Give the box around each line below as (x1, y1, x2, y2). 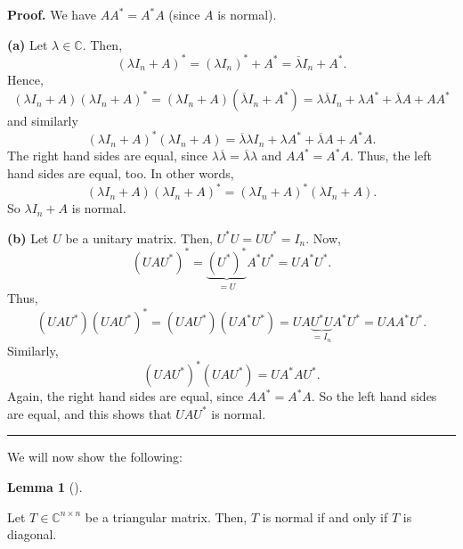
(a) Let (7, 35, 48, 53)
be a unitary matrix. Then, (65, 228, 213, 247)
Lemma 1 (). (7, 478, 83, 496)
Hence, (7, 70, 44, 88)
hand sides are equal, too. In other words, (7, 163, 234, 182)
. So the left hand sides (311, 387, 437, 406)
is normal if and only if (262, 507, 388, 526)
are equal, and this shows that (7, 404, 172, 422)
